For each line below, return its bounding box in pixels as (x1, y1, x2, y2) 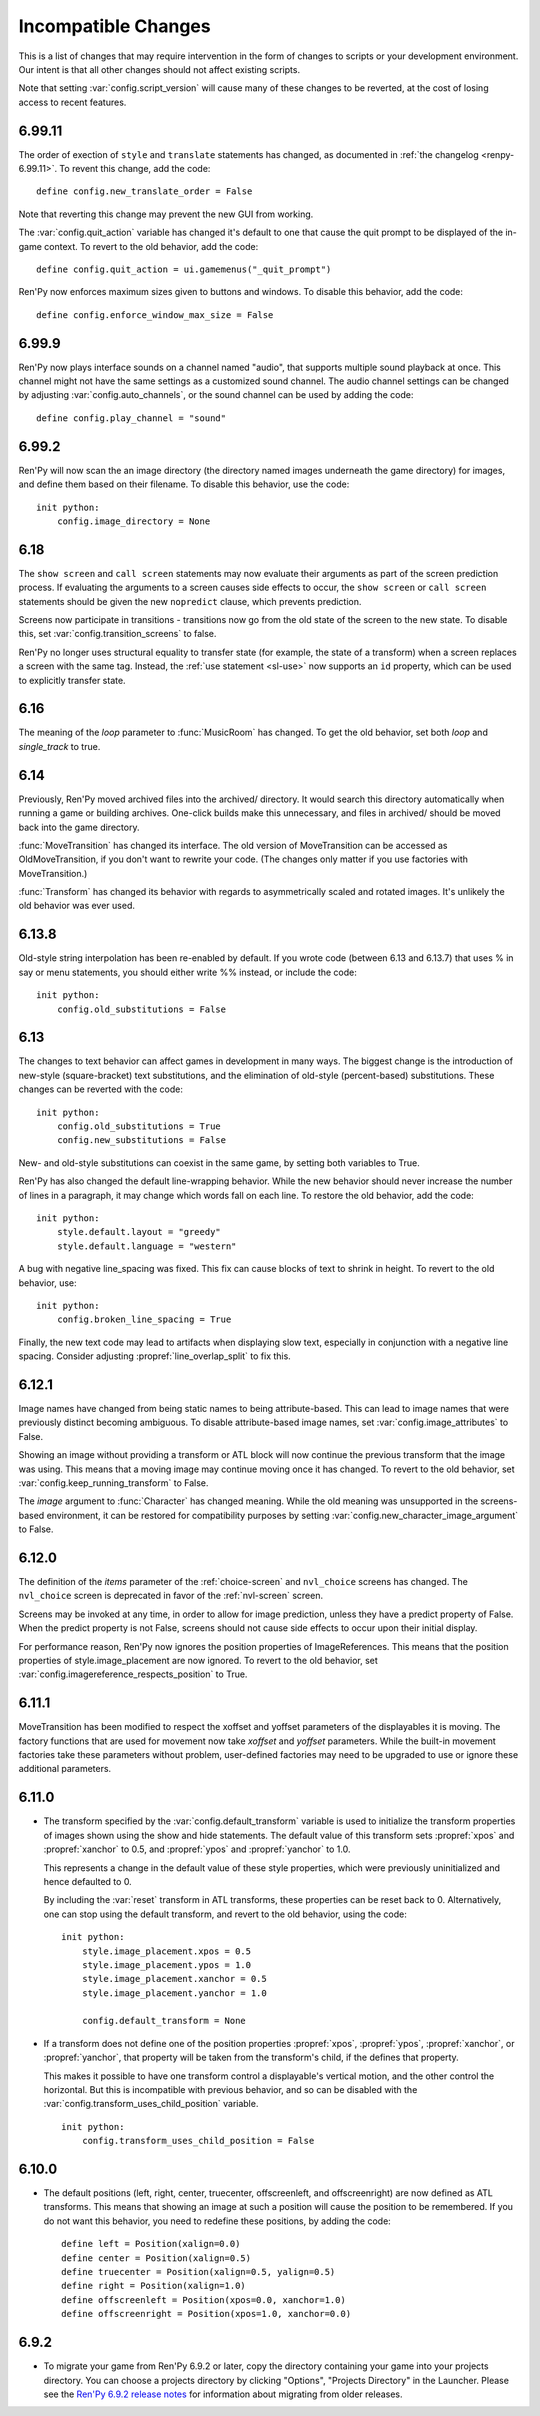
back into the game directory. (18, 821, 140, 833)
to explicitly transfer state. (18, 674, 126, 686)
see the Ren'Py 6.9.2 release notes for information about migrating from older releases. (43, 2388, 404, 2400)
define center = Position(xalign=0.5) (61, 2252, 252, 2264)
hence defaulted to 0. (43, 1875, 132, 1887)
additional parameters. (18, 1763, 112, 1775)
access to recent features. (18, 96, 127, 108)
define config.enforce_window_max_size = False (36, 309, 274, 320)
